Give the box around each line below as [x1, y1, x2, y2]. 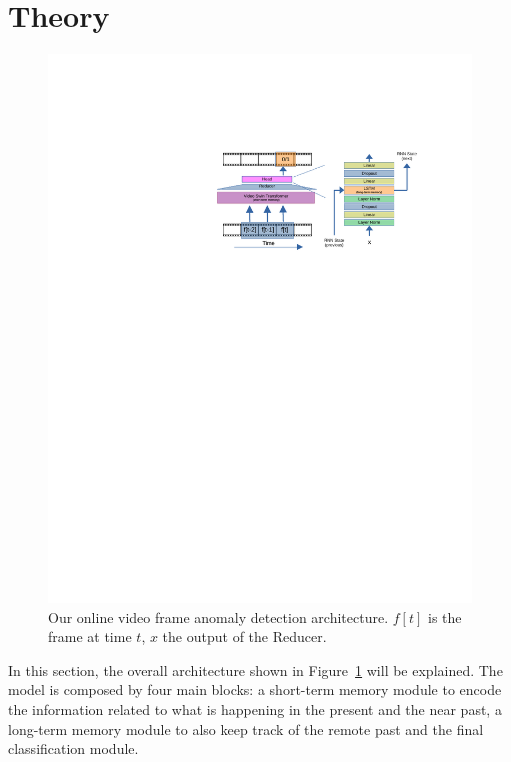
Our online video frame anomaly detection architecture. [48, 606, 389, 627]
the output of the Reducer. [162, 626, 327, 647]
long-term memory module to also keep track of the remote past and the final [8, 718, 484, 739]
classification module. [8, 738, 139, 759]
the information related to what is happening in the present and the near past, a [8, 698, 502, 719]
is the [427, 606, 462, 627]
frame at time [48, 626, 132, 647]
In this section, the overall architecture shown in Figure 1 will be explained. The [8, 659, 503, 680]
